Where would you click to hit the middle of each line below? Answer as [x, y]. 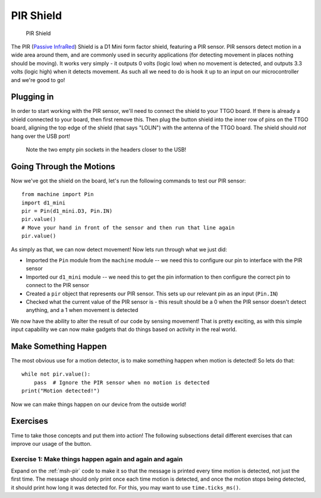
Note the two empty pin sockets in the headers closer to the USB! [106, 149]
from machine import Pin [58, 194]
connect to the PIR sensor [57, 285]
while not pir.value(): [56, 374]
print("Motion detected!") [61, 391]
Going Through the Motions [63, 166]
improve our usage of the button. [51, 443]
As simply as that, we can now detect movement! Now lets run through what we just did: [119, 249]
